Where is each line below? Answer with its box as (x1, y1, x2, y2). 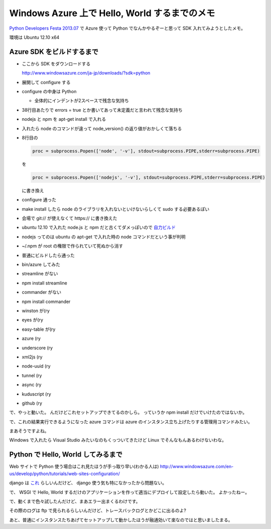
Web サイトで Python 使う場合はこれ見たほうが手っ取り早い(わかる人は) (9, 464, 159, 470)
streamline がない (22, 271, 58, 277)
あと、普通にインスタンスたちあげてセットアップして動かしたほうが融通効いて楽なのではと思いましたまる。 (9, 516, 233, 523)
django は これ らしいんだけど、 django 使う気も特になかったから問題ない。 (9, 480, 167, 486)
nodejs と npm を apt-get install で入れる (22, 116, 106, 122)
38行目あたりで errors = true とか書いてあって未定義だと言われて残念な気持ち (22, 107, 183, 113)
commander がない (22, 289, 61, 295)
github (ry (22, 400, 43, 406)
